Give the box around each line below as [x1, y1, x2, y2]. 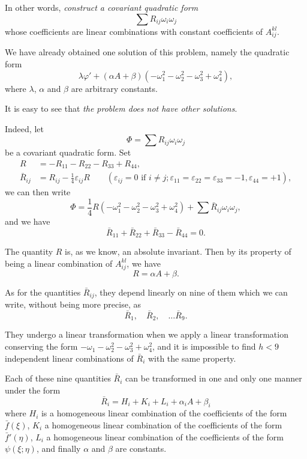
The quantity [5, 245, 53, 258]
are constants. [115, 442, 167, 455]
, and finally [36, 442, 81, 455]
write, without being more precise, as [5, 298, 141, 311]
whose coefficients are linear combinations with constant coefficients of [5, 25, 263, 37]
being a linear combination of [5, 257, 113, 269]
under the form [5, 383, 61, 396]
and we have [5, 215, 50, 228]
